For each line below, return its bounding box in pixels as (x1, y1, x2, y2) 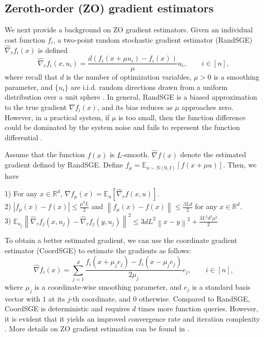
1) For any (5, 188, 38, 199)
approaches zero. (181, 102, 234, 113)
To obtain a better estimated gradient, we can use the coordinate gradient (5, 234, 237, 245)
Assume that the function (5, 149, 85, 160)
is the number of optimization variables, (66, 71, 192, 82)
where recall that (5, 71, 58, 82)
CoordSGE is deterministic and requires (5, 303, 130, 314)
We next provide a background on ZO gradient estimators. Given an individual (5, 24, 253, 35)
